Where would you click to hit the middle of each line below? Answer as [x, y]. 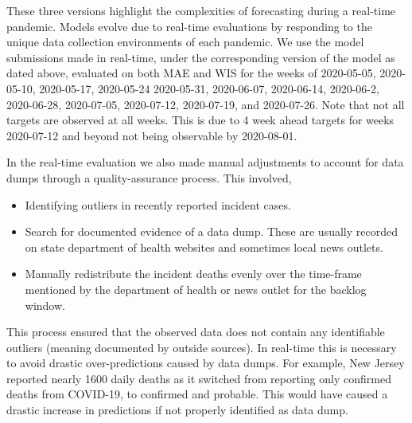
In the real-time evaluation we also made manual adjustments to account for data [205, 162]
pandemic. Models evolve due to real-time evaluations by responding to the [189, 26]
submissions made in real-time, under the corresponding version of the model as [201, 57]
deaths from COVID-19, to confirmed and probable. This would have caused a [197, 394]
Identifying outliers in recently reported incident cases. [158, 204]
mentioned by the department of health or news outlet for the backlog [196, 289]
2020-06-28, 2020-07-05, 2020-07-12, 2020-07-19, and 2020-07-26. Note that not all [206, 104]
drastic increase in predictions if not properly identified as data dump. [177, 410]
